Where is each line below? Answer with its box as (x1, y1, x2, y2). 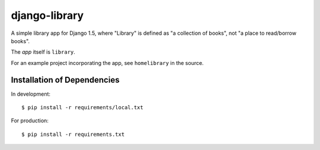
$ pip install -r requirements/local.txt (21, 104, 143, 111)
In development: (11, 90, 50, 97)
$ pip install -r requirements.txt (21, 131, 125, 138)
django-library (11, 9, 84, 22)
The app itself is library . (11, 48, 75, 56)
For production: (11, 117, 49, 124)
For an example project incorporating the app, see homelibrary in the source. (11, 59, 204, 66)
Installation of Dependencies (11, 74, 120, 85)
